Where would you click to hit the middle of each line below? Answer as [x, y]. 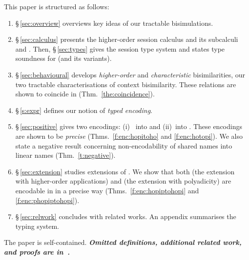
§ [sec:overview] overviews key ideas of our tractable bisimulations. [114, 23]
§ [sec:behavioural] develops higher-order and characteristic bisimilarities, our [130, 74]
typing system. [37, 226]
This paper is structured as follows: [57, 6]
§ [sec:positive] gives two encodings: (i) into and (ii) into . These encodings [129, 126]
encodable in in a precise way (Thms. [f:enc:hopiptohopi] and [107, 190]
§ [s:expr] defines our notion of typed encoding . [84, 110]
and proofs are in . [37, 251]
